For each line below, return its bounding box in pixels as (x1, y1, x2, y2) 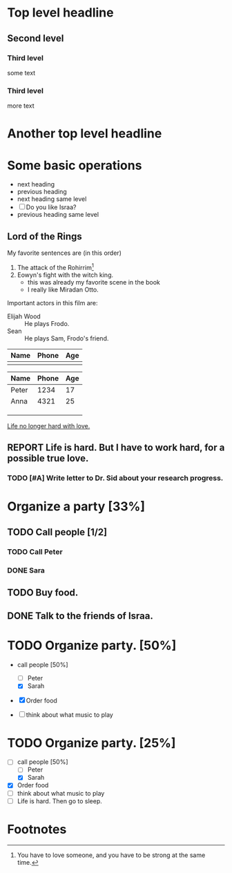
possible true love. (7, 452, 89, 464)
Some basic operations (7, 157, 142, 173)
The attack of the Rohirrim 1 (17, 262, 95, 271)
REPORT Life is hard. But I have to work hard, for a (7, 442, 225, 454)
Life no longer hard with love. (7, 421, 90, 430)
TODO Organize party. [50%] (7, 637, 177, 653)
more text (7, 102, 35, 110)
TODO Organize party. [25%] (7, 735, 176, 751)
